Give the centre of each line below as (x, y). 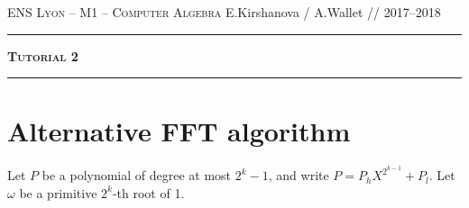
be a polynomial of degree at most (137, 175)
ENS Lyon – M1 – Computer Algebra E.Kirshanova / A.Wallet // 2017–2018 (224, 12)
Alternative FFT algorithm (179, 131)
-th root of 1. (148, 192)
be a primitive (58, 192)
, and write (299, 175)
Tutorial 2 (43, 55)
